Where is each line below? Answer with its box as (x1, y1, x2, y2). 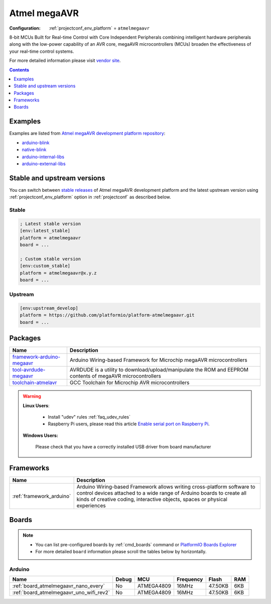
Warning (23, 393, 41, 399)
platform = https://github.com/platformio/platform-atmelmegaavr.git (20, 312, 195, 318)
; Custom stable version (20, 256, 81, 262)
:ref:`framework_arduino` (12, 493, 71, 500)
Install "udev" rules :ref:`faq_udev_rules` (48, 414, 130, 420)
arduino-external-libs (22, 161, 66, 167)
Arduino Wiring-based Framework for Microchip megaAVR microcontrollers (69, 356, 248, 364)
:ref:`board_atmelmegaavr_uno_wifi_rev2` (12, 589, 110, 596)
